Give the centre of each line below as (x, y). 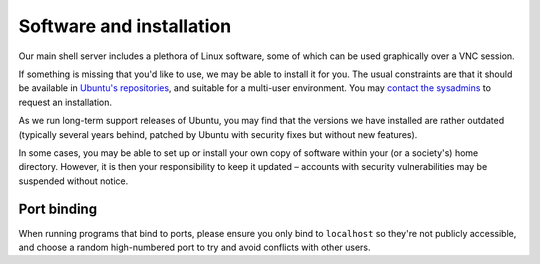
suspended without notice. (73, 181)
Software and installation (125, 26)
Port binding (58, 209)
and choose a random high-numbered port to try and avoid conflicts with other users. (194, 247)
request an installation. (65, 102)
